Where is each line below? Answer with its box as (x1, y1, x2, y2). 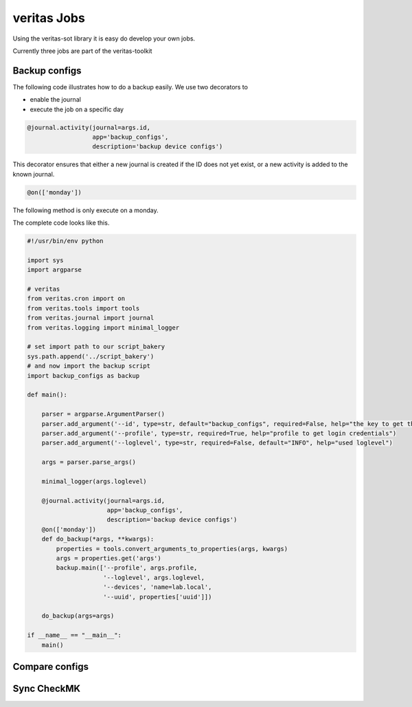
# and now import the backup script (27, 362, 151, 370)
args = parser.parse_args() (41, 458, 137, 467)
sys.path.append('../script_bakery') (27, 352, 154, 360)
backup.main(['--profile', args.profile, (56, 564, 198, 572)
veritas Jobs (12, 10, 85, 25)
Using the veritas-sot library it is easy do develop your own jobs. (12, 34, 196, 43)
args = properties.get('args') (56, 554, 161, 562)
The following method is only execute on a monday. (12, 206, 159, 214)
